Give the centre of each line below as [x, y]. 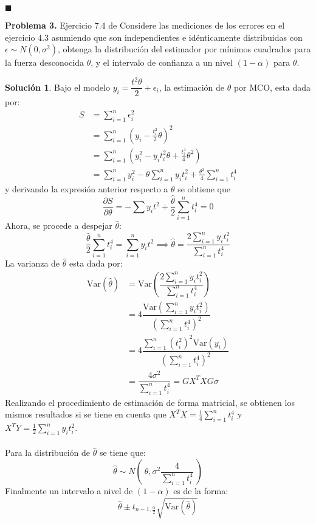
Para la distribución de [47, 452]
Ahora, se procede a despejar [59, 225]
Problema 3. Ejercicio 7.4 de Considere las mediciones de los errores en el [145, 25]
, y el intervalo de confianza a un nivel [162, 62]
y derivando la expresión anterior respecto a [87, 188]
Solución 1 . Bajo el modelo [57, 87]
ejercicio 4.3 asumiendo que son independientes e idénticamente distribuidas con [154, 37]
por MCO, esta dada [272, 87]
